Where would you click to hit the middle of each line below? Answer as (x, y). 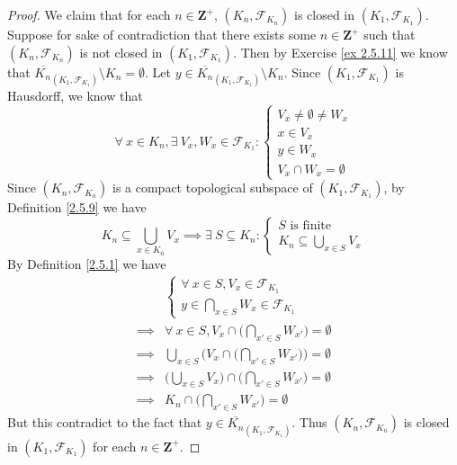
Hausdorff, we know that (75, 95)
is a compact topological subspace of (213, 188)
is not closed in (121, 52)
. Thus (309, 422)
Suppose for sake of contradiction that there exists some (162, 34)
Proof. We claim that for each (89, 14)
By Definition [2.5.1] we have (87, 264)
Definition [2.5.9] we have (77, 207)
